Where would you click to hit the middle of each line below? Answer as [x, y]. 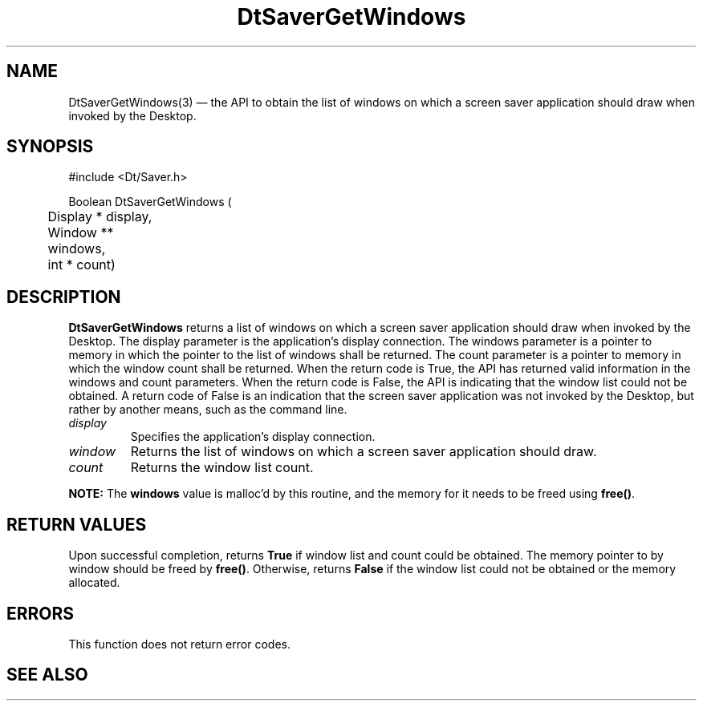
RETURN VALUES [77, 524]
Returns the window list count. [222, 468]
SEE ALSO [47, 675]
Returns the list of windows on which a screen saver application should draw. [364, 452]
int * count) [81, 265]
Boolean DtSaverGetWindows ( [150, 202]
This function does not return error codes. [179, 644]
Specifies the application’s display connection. [253, 437]
